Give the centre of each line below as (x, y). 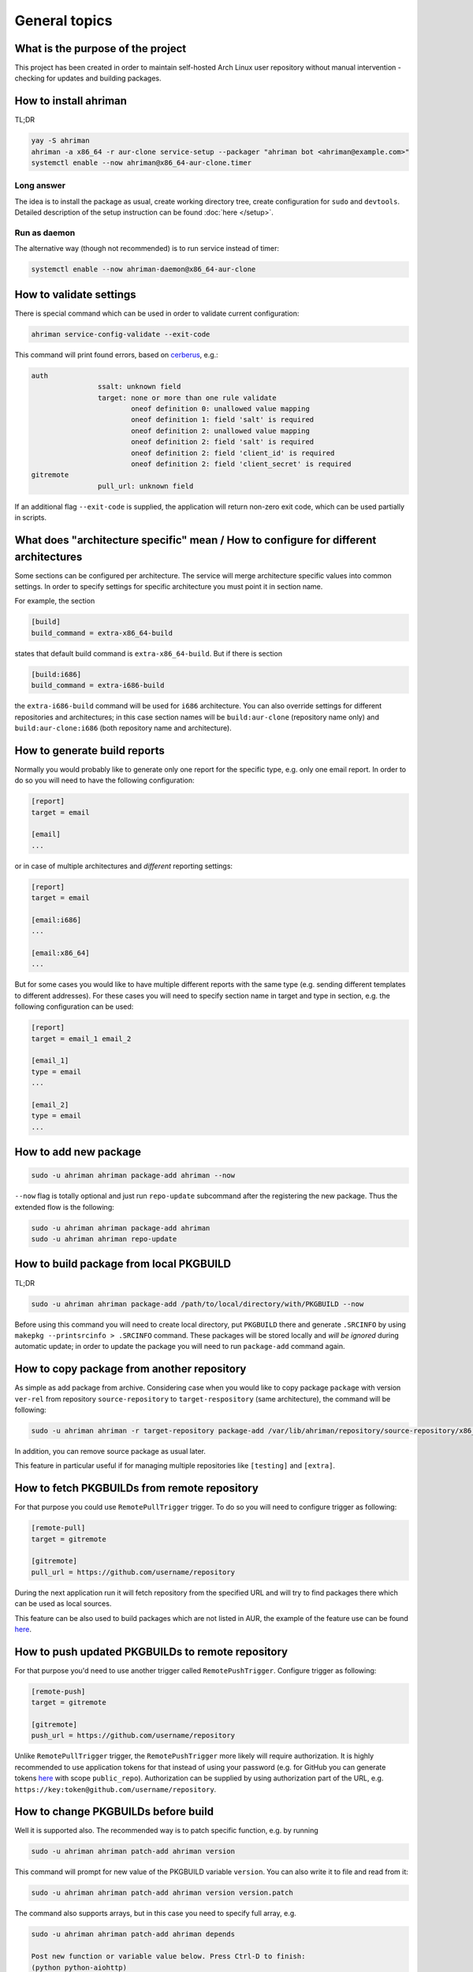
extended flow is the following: (64, 1207)
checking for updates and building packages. (88, 78)
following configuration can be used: (74, 1007)
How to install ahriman (71, 101)
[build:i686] (56, 674)
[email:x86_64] (60, 953)
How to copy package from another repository (130, 1369)
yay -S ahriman (60, 141)
